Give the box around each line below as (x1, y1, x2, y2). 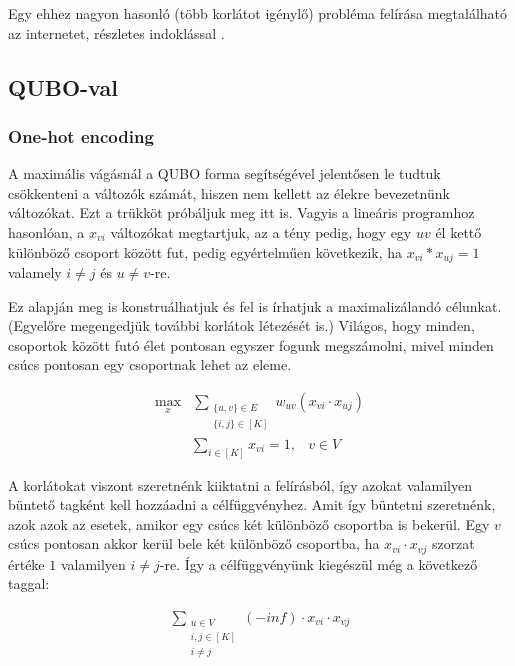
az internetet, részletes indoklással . (8, 22, 225, 43)
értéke (8, 553, 45, 574)
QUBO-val (8, 71, 118, 102)
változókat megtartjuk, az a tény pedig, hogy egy (110, 221, 412, 242)
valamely (8, 262, 62, 283)
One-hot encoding (8, 123, 154, 148)
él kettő (435, 221, 482, 242)
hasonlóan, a (8, 221, 85, 242)
